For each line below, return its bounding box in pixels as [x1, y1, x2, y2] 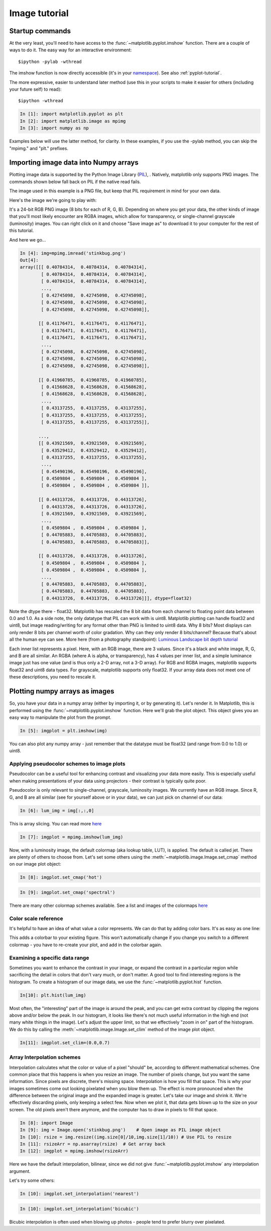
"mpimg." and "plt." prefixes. [9, 145, 69, 151]
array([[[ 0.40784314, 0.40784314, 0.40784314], [20, 264, 148, 270]
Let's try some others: [9, 1178, 55, 1184]
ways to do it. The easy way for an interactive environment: [9, 47, 132, 53]
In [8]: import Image [20, 1120, 73, 1126]
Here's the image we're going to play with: [9, 197, 97, 203]
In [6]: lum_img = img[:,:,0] [20, 808, 94, 813]
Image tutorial [9, 8, 69, 19]
